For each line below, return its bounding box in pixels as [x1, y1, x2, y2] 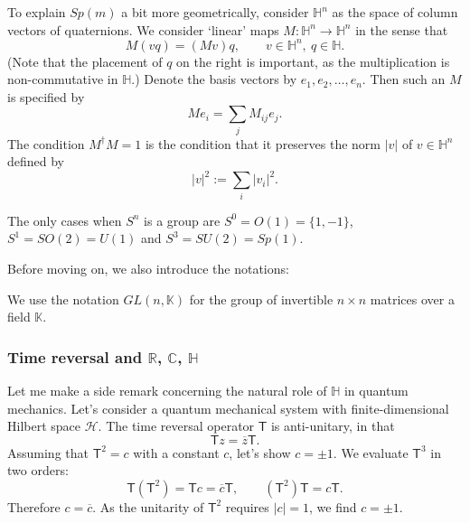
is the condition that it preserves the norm [145, 134, 381, 153]
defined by [7, 152, 65, 171]
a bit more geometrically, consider [121, 3, 309, 21]
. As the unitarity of [92, 497, 204, 516]
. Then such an [362, 70, 446, 89]
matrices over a [370, 289, 455, 308]
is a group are [144, 210, 221, 229]
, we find [309, 497, 357, 516]
